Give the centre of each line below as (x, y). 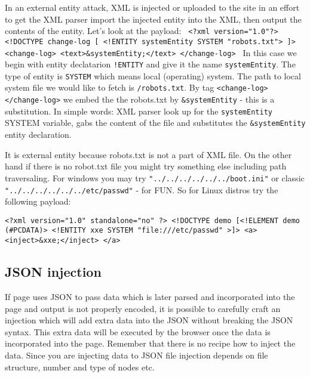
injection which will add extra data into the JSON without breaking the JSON (149, 320)
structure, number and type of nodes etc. (80, 367)
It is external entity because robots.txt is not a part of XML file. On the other (148, 154)
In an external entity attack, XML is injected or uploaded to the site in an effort (152, 7)
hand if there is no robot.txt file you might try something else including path (146, 166)
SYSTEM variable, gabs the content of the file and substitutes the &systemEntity (155, 123)
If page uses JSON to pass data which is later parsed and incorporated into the (150, 296)
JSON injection (53, 272)
